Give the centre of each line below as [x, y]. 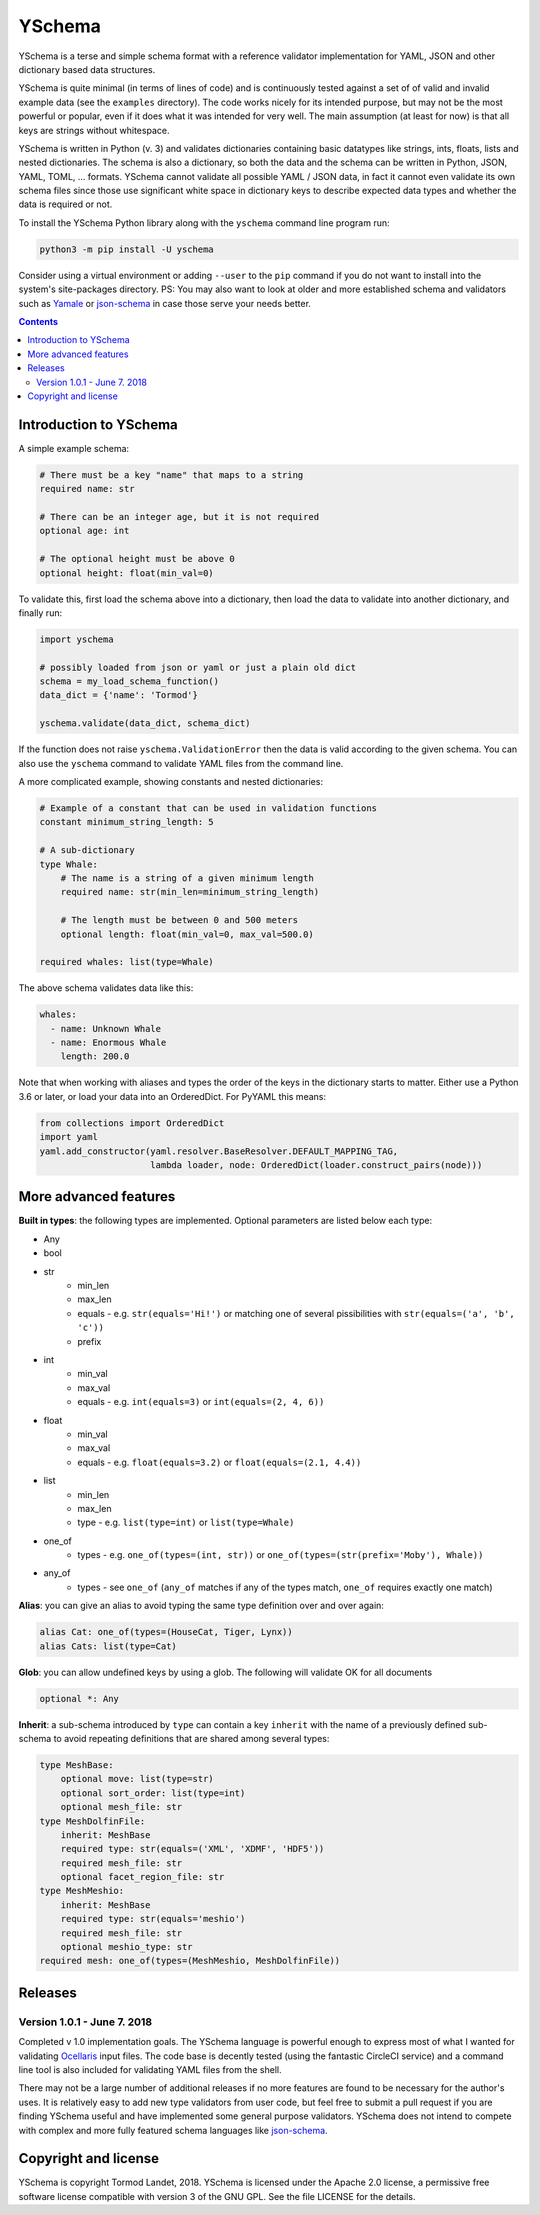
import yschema [76, 639]
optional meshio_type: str [127, 1947]
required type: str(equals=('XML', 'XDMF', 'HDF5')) [192, 1849]
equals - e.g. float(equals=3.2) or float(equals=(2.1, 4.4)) [219, 1462]
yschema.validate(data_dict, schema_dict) [145, 723]
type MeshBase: [76, 1764]
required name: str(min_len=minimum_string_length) [190, 892]
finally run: [40, 612]
